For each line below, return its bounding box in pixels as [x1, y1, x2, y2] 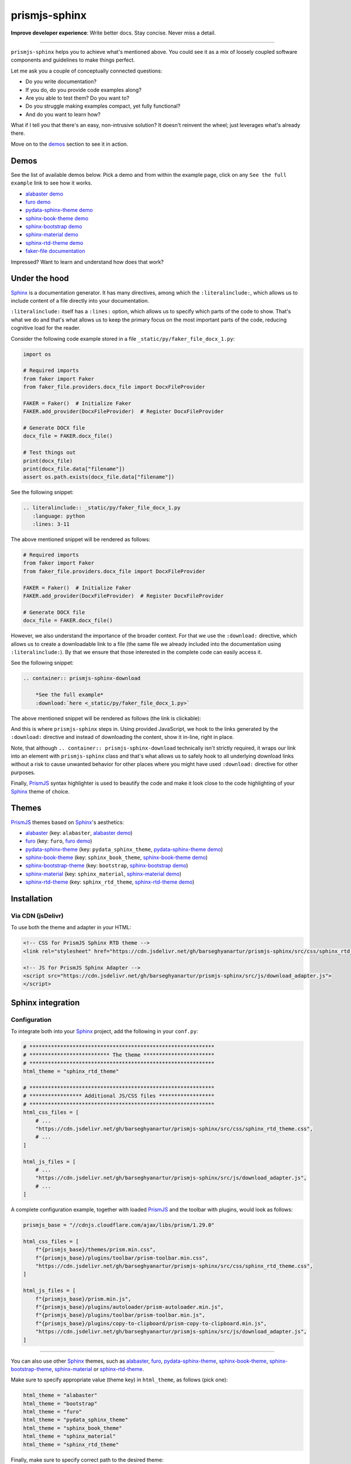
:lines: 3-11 [32, 521, 70, 528]
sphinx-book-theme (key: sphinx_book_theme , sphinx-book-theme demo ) [25, 854, 208, 861]
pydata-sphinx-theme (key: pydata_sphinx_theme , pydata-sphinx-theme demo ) [25, 846, 223, 853]
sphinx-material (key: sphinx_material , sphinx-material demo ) [25, 870, 181, 877]
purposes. [11, 769, 36, 776]
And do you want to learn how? [25, 111, 101, 118]
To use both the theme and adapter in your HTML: [11, 924, 132, 931]
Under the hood [11, 273, 70, 283]
